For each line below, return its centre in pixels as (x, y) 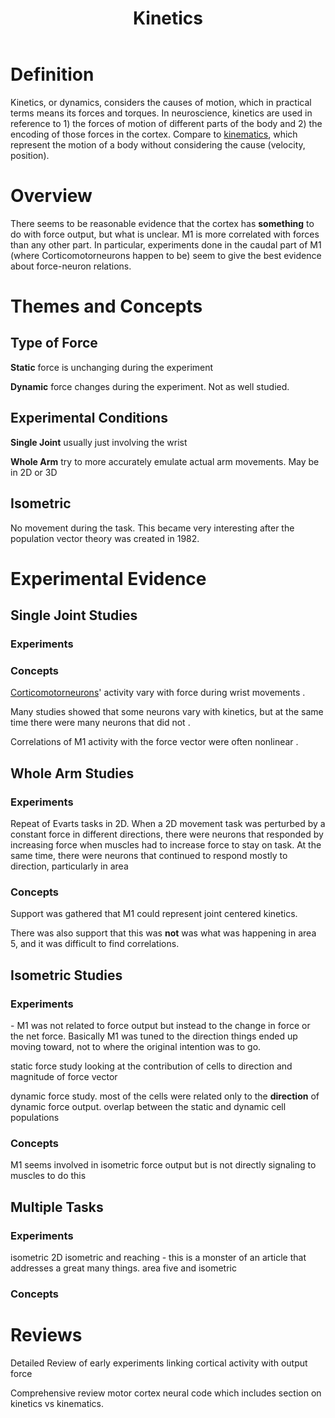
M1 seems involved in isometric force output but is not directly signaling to (163, 1165)
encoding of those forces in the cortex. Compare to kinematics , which (154, 134)
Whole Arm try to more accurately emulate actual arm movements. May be (165, 461)
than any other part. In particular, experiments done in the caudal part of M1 (166, 244)
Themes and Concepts (106, 306)
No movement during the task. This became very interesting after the (152, 528)
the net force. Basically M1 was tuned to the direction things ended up (154, 1036)
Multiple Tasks (57, 1207)
